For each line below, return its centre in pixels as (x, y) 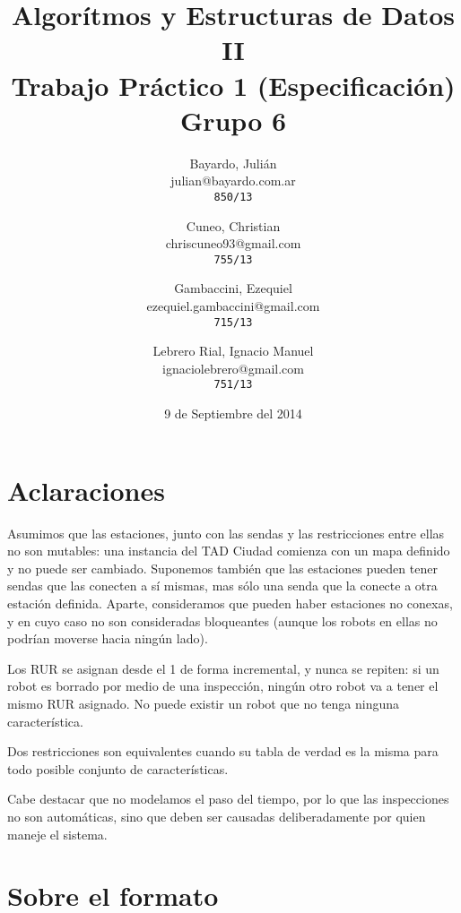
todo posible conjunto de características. (118, 768)
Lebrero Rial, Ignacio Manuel (233, 351)
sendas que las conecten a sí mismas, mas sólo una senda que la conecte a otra (222, 586)
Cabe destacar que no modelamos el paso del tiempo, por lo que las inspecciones (228, 799)
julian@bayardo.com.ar (233, 181)
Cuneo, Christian (233, 225)
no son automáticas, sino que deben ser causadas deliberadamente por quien (217, 816)
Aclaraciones (86, 490)
